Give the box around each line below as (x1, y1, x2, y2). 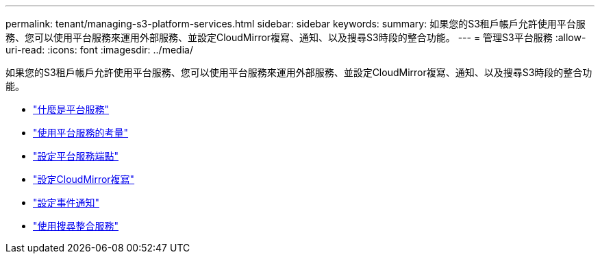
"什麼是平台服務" (33, 103, 110, 115)
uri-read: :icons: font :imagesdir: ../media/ (5, 44, 193, 56)
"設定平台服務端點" (33, 150, 119, 162)
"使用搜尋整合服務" (33, 220, 119, 232)
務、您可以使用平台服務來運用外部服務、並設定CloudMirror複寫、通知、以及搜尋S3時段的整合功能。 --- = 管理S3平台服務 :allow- (5, 32, 586, 43)
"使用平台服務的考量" (33, 127, 129, 138)
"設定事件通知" (33, 197, 100, 208)
